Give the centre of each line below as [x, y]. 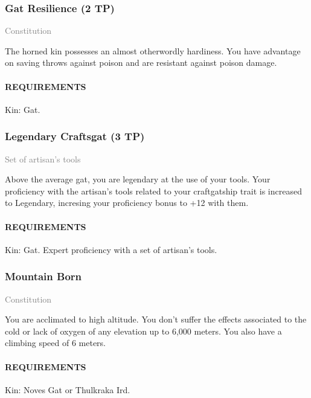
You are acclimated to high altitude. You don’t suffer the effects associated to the [156, 319]
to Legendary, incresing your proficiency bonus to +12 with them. [127, 203]
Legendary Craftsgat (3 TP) [75, 136]
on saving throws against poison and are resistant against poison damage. [141, 63]
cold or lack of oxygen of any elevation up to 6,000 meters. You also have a [143, 331]
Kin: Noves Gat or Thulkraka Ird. [68, 389]
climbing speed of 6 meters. [56, 343]
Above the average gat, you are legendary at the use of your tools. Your [138, 179]
